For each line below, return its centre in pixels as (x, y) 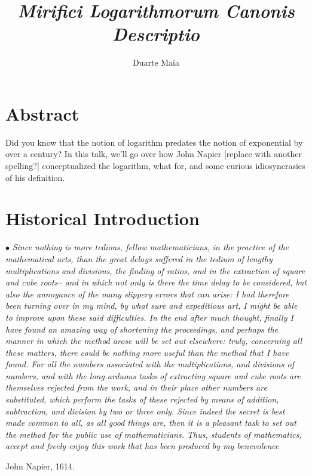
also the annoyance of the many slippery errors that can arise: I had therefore (147, 294)
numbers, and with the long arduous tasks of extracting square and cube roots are (153, 375)
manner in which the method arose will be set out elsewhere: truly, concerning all (154, 341)
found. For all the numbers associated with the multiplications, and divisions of (150, 364)
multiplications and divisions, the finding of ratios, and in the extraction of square (155, 270)
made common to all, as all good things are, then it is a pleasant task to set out (151, 423)
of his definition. (35, 177)
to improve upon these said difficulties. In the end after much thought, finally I (149, 317)
